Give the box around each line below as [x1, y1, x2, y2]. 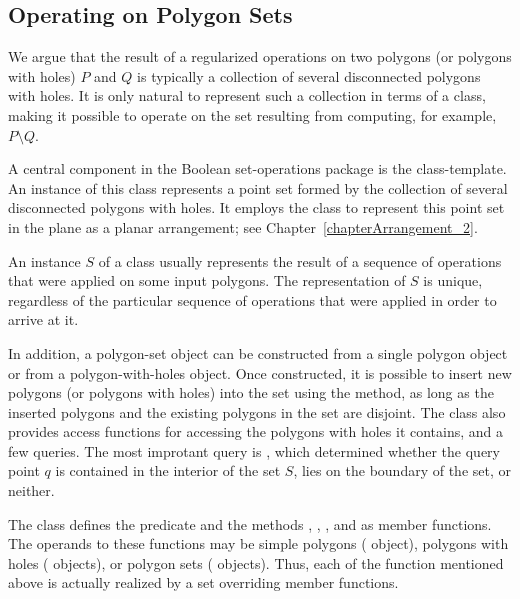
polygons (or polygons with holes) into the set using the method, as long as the [8, 382, 494, 403]
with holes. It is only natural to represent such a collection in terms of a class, [8, 85, 486, 106]
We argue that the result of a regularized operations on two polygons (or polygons [8, 46, 512, 67]
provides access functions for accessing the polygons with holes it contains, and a [8, 421, 504, 442]
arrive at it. [8, 309, 79, 330]
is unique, [423, 270, 483, 291]
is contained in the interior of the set [55, 460, 281, 481]
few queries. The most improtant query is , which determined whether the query [8, 440, 500, 461]
